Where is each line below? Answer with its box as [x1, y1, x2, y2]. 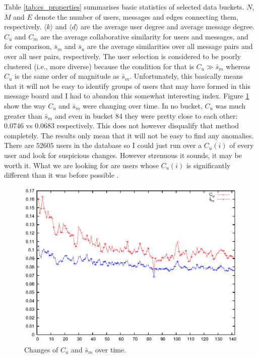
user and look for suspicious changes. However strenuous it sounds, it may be [4, 149, 242, 160]
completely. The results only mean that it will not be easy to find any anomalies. [4, 130, 254, 140]
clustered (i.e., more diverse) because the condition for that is [4, 61, 194, 71]
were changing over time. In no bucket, [83, 100, 203, 111]
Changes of [24, 344, 58, 354]
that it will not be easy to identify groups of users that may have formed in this [4, 80, 250, 91]
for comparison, [4, 41, 52, 52]
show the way [4, 100, 46, 111]
